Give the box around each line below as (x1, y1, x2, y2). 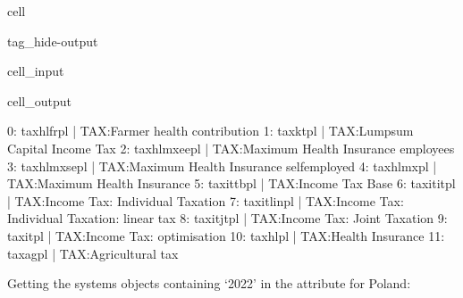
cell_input (7, 62, 64, 80)
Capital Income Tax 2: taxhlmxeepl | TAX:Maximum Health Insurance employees (7, 138, 455, 157)
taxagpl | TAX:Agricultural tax (7, 244, 179, 262)
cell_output (7, 91, 72, 110)
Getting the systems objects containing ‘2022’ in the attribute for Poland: (7, 274, 411, 293)
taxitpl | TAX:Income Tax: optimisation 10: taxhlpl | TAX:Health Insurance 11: (7, 226, 445, 244)
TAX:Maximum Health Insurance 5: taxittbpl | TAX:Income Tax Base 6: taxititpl (7, 174, 456, 193)
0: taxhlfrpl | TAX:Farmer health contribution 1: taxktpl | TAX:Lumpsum (7, 121, 414, 140)
